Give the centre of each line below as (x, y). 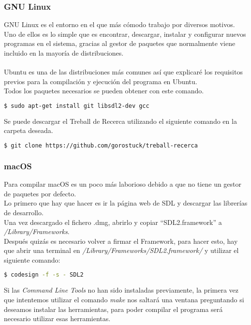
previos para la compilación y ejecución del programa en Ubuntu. (101, 81)
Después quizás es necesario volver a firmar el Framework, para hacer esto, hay (121, 241)
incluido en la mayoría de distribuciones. (64, 53)
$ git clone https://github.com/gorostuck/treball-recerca (101, 146)
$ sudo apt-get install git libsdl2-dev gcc (77, 106)
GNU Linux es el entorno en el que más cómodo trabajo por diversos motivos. (119, 24)
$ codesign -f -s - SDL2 (44, 275)
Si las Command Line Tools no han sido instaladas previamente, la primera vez (121, 290)
